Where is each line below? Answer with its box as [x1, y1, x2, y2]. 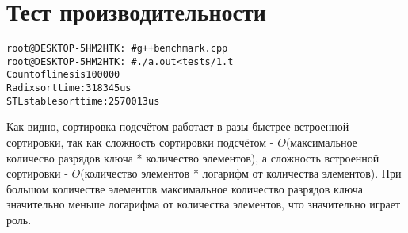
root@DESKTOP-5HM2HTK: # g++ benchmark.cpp [6, 43, 228, 55]
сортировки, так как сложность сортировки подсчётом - [6, 134, 274, 150]
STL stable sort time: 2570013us [6, 95, 160, 107]
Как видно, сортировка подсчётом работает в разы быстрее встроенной [6, 118, 349, 135]
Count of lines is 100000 [6, 69, 120, 81]
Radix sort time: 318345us [6, 82, 132, 94]
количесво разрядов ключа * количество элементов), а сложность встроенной [6, 149, 379, 166]
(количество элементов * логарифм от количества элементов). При [80, 165, 402, 181]
